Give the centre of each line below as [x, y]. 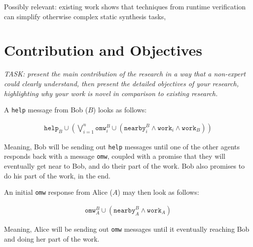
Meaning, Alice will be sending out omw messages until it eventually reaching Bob [127, 229]
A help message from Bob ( [46, 110]
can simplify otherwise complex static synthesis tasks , [85, 16]
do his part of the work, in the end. [57, 175]
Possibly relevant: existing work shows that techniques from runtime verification [125, 6]
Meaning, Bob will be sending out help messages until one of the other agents [122, 146]
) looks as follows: [120, 110]
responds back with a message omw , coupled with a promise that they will [115, 156]
